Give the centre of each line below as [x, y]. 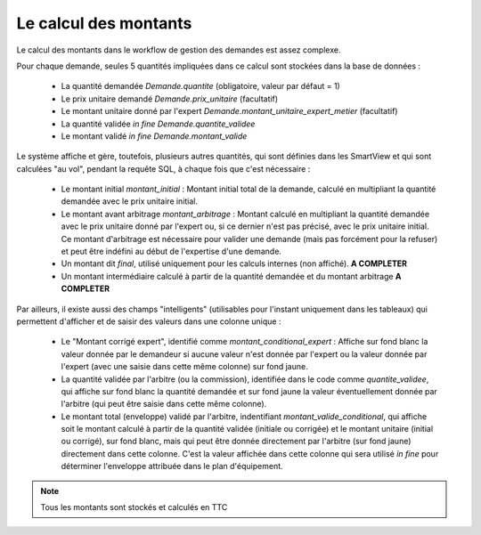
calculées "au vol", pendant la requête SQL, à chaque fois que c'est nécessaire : [163, 168]
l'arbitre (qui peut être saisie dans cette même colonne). [164, 404]
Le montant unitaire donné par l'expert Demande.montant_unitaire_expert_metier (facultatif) [229, 111]
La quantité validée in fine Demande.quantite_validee [158, 124]
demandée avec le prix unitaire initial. [130, 201]
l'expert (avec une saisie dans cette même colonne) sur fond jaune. [184, 367]
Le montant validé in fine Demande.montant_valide [154, 136]
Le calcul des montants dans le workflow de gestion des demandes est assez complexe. [179, 50]
